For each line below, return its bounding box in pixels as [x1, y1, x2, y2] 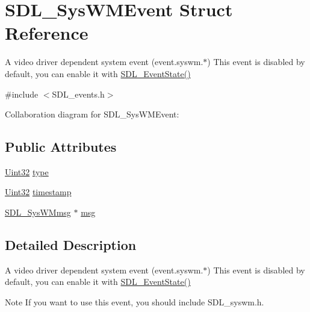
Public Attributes [5, 137, 117, 156]
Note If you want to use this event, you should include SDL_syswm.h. [5, 296, 264, 308]
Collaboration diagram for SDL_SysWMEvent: [5, 108, 179, 120]
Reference [5, 20, 88, 45]
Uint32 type [5, 165, 49, 178]
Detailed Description [5, 236, 137, 254]
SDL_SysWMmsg [5, 206, 71, 219]
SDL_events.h [52, 87, 105, 100]
